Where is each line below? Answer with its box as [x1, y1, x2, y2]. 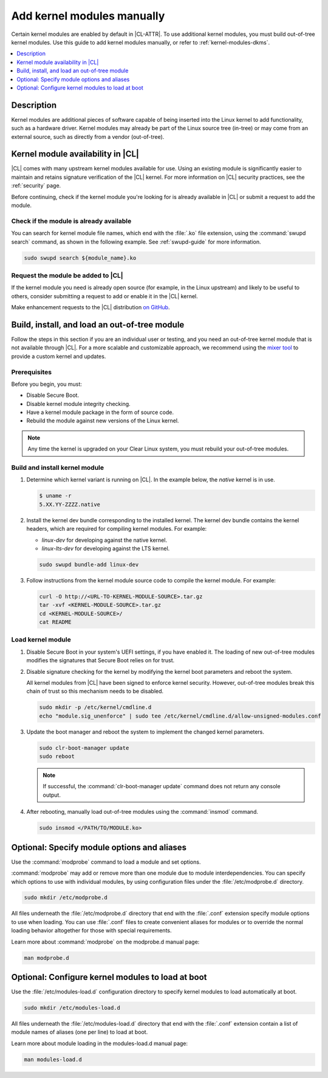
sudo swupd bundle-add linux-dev [39, 561, 139, 568]
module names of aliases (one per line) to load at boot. [11, 1029, 148, 1036]
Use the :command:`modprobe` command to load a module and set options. [11, 858, 201, 866]
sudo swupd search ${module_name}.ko [24, 254, 137, 261]
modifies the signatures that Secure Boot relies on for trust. [26, 657, 175, 664]
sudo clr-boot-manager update [39, 744, 129, 751]
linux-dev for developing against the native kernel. [41, 536, 167, 544]
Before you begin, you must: [11, 380, 82, 388]
